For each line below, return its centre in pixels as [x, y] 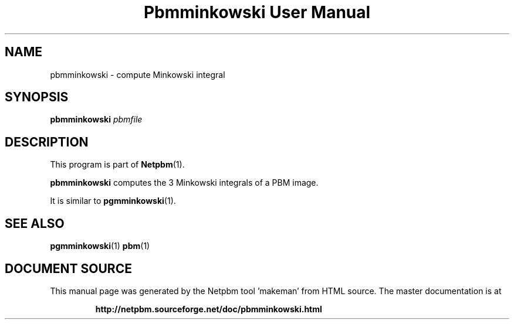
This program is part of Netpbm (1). [117, 165]
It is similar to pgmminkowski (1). [113, 201]
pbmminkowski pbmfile [96, 120]
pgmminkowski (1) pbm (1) [100, 246]
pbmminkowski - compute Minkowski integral [138, 74]
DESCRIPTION [47, 142]
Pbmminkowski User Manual [257, 12]
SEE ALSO [35, 223]
